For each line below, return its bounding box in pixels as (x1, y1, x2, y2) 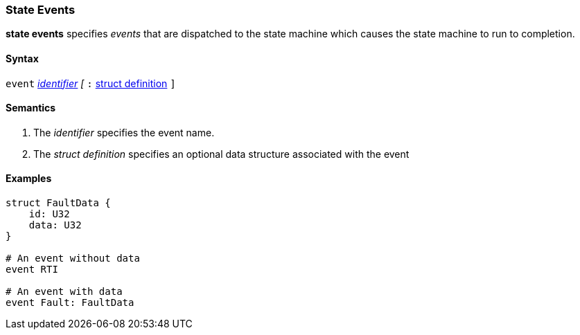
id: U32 (28, 208, 70, 220)
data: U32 (28, 219, 82, 231)
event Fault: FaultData (6, 297, 134, 309)
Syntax (6, 52, 39, 64)
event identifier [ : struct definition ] (6, 77, 176, 89)
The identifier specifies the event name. (33, 126, 215, 138)
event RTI (6, 264, 58, 275)
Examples (6, 172, 52, 185)
